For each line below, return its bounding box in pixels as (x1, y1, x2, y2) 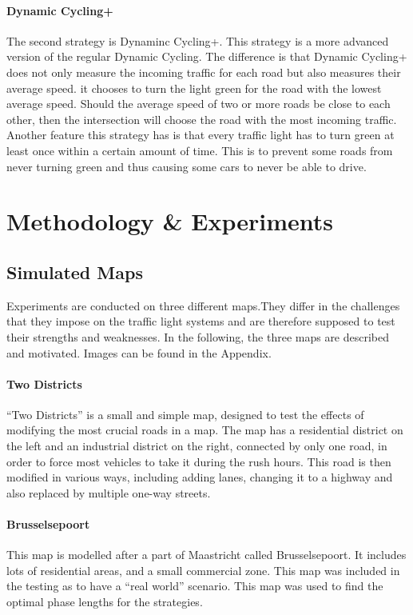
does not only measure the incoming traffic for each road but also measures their (6, 63, 401, 80)
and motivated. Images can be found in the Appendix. (6, 344, 272, 361)
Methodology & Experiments (6, 205, 334, 238)
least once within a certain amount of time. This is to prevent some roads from (6, 142, 393, 158)
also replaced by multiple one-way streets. (6, 484, 211, 501)
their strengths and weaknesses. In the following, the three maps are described (6, 328, 390, 345)
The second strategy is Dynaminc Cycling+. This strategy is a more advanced (6, 32, 389, 49)
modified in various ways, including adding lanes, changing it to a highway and (6, 469, 393, 485)
